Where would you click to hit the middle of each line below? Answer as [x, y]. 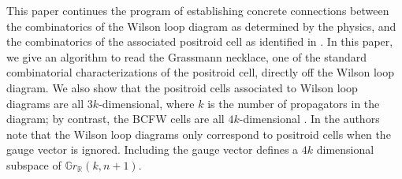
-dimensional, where [147, 103]
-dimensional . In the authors [309, 119]
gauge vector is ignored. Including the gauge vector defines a [153, 149]
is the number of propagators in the [294, 103]
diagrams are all [45, 103]
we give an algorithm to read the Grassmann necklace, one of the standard [187, 56]
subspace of [34, 164]
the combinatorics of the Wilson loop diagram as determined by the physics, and [201, 26]
